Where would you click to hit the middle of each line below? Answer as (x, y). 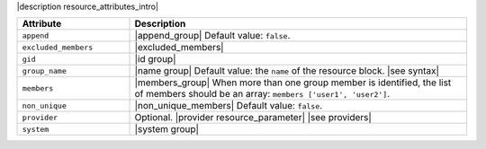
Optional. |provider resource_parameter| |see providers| (253, 118)
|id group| (155, 59)
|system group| (167, 129)
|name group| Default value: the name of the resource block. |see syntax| (287, 71)
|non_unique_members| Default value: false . (229, 106)
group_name (45, 70)
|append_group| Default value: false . (212, 36)
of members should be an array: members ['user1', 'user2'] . (262, 94)
